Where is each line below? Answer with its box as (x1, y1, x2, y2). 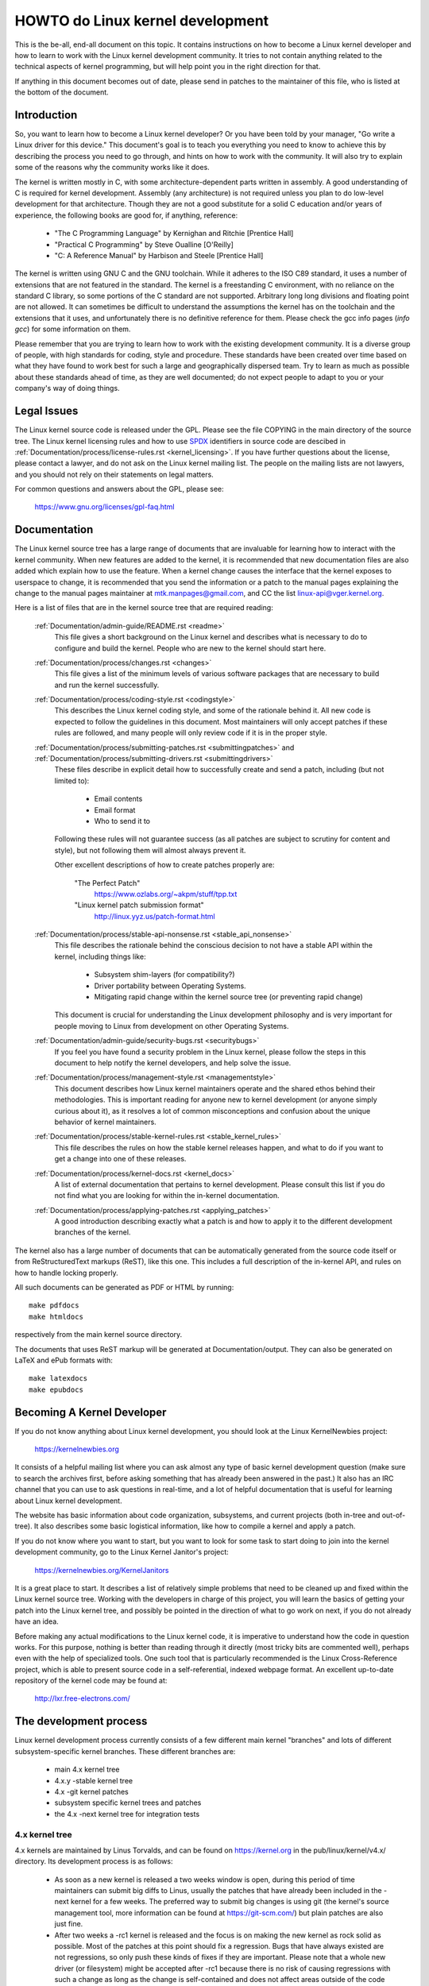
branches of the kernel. (54, 1227, 131, 1237)
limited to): (54, 775, 90, 786)
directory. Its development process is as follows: (14, 1857, 173, 1866)
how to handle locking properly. (14, 1268, 118, 1277)
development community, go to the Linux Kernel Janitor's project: (14, 1547, 230, 1557)
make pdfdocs (29, 1301, 79, 1310)
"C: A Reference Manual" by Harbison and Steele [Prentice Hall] (54, 250, 264, 260)
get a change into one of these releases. (54, 1154, 187, 1164)
